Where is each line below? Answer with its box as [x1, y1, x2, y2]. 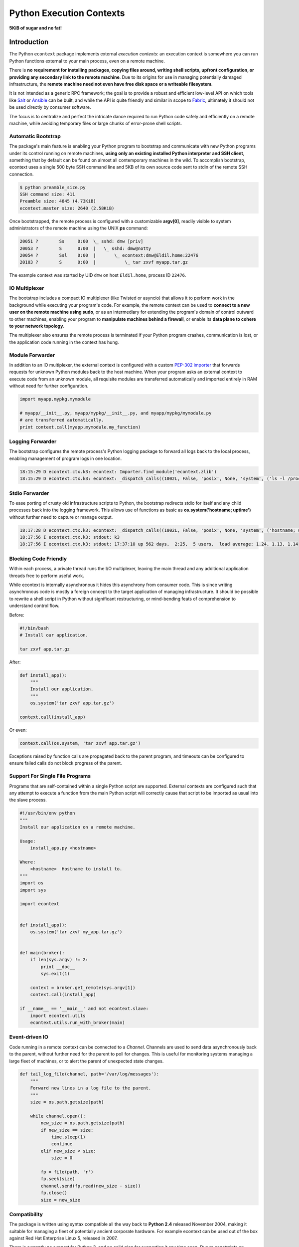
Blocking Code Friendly [9, 555, 67, 562]
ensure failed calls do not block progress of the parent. [9, 760, 122, 766]
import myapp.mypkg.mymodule [19, 397, 91, 402]
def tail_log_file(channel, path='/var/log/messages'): [19, 1071, 159, 1077]
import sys [19, 887, 46, 893]
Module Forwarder [9, 352, 55, 359]
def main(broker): [19, 950, 65, 956]
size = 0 [51, 1155, 73, 1161]
